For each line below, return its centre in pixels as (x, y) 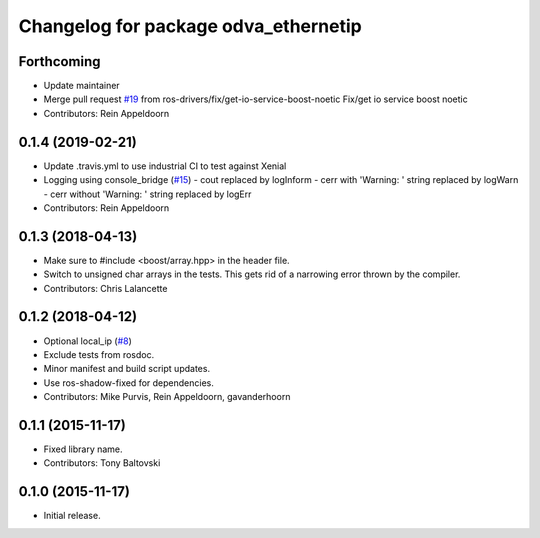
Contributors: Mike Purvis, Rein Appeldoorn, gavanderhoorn (167, 397)
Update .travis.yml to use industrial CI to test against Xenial (165, 166)
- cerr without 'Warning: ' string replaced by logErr (147, 194)
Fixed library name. (83, 449)
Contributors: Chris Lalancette (105, 288)
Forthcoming (59, 61)
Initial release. (72, 516)
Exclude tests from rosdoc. (99, 354)
